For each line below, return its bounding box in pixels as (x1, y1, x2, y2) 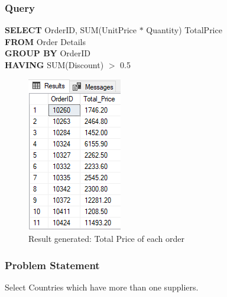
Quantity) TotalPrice (146, 24, 222, 36)
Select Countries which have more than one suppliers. (5, 281, 199, 293)
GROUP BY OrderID (5, 47, 91, 59)
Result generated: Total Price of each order (28, 232, 184, 245)
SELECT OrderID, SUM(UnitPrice (5, 24, 137, 36)
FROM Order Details (5, 35, 86, 47)
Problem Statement (5, 257, 100, 272)
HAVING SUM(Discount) (5, 59, 104, 71)
